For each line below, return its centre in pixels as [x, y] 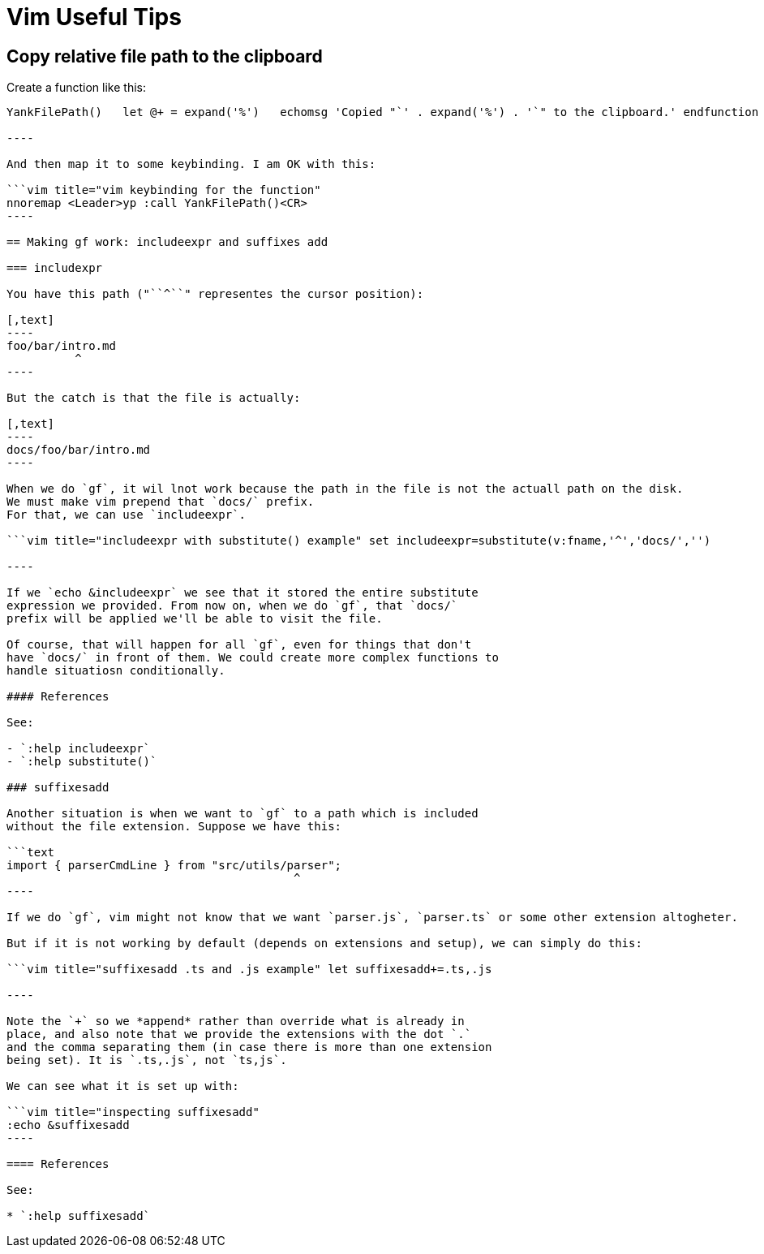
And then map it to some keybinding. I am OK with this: [191, 164]
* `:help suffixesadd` [79, 1216]
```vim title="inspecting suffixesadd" [133, 1112]
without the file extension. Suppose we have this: [174, 827]
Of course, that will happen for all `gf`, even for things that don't [239, 645]
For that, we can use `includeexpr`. [127, 515]
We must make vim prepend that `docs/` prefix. [161, 502]
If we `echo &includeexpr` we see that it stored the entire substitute [243, 593]
